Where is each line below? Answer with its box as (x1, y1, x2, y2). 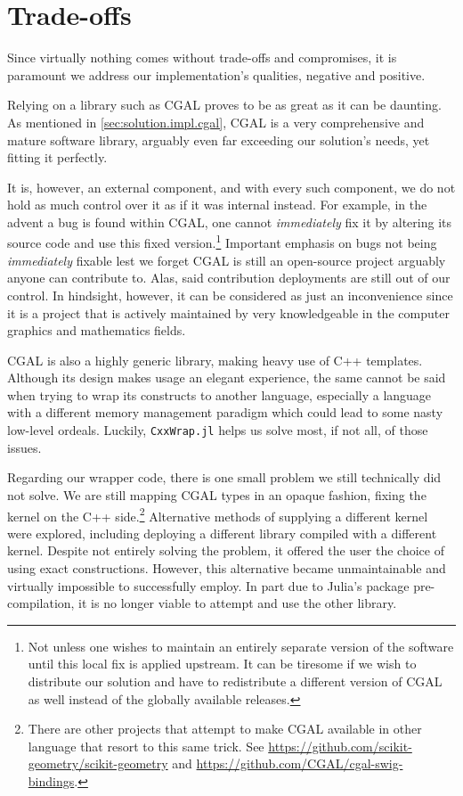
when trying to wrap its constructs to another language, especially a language (7, 385, 432, 404)
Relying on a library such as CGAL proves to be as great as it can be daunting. (7, 95, 442, 114)
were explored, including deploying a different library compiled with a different (7, 523, 437, 542)
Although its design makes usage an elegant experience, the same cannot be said (7, 368, 446, 387)
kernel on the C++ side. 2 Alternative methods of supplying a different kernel (7, 504, 428, 525)
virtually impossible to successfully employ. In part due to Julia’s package (7, 576, 410, 595)
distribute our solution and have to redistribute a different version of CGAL (28, 671, 443, 690)
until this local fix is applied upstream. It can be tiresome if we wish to (28, 654, 417, 673)
